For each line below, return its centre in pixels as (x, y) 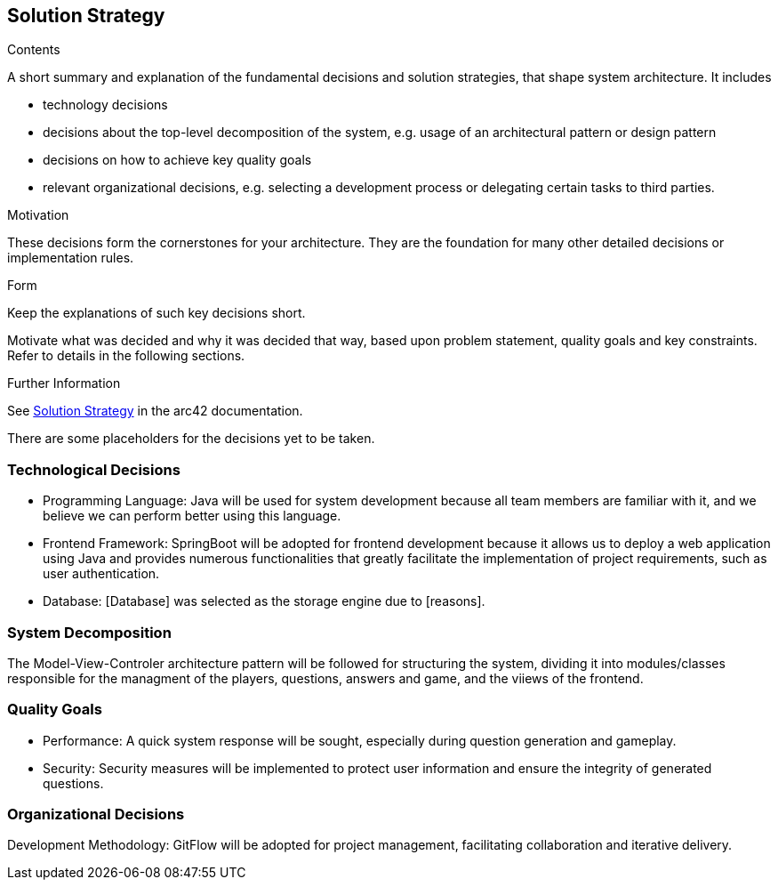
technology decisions (105, 105)
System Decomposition (89, 632)
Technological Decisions (94, 469)
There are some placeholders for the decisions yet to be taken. (191, 439)
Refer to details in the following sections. (126, 356)
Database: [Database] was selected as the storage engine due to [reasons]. (264, 601)
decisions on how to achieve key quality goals (177, 160)
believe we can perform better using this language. (192, 516)
